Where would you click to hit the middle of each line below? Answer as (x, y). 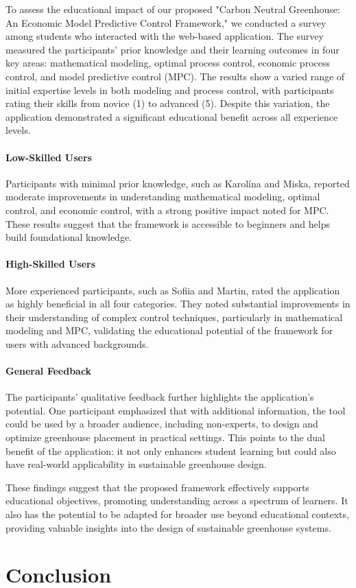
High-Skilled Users (51, 264)
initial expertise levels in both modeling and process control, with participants (170, 90)
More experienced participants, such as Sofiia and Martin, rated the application (173, 290)
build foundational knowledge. (69, 237)
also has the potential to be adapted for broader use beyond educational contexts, (177, 514)
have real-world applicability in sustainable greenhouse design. (136, 464)
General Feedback (49, 371)
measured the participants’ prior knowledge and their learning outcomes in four (173, 49)
